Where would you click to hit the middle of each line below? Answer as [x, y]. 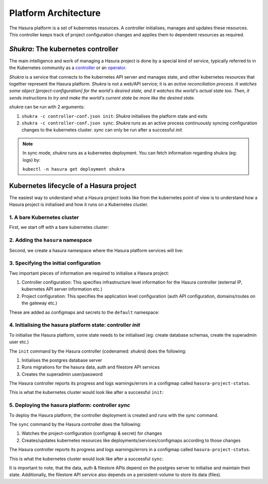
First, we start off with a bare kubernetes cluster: [59, 227]
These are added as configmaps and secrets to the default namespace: [84, 312]
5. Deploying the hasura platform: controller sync [70, 405]
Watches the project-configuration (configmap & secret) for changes [92, 433]
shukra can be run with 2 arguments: [47, 107]
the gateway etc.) [39, 303]
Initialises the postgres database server [62, 360]
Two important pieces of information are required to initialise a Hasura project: [89, 273]
